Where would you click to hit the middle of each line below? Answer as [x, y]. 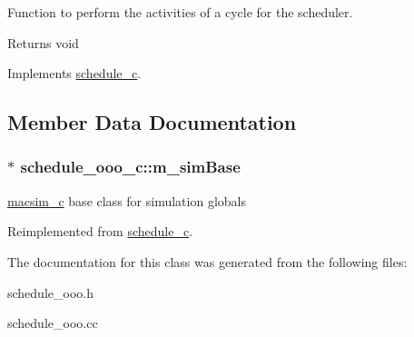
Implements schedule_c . [74, 73]
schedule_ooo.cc [53, 323]
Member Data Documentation [152, 122]
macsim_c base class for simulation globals [127, 200]
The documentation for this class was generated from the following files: [207, 261]
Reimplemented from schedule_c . [100, 231]
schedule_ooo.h [50, 292]
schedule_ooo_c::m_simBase [130, 167]
